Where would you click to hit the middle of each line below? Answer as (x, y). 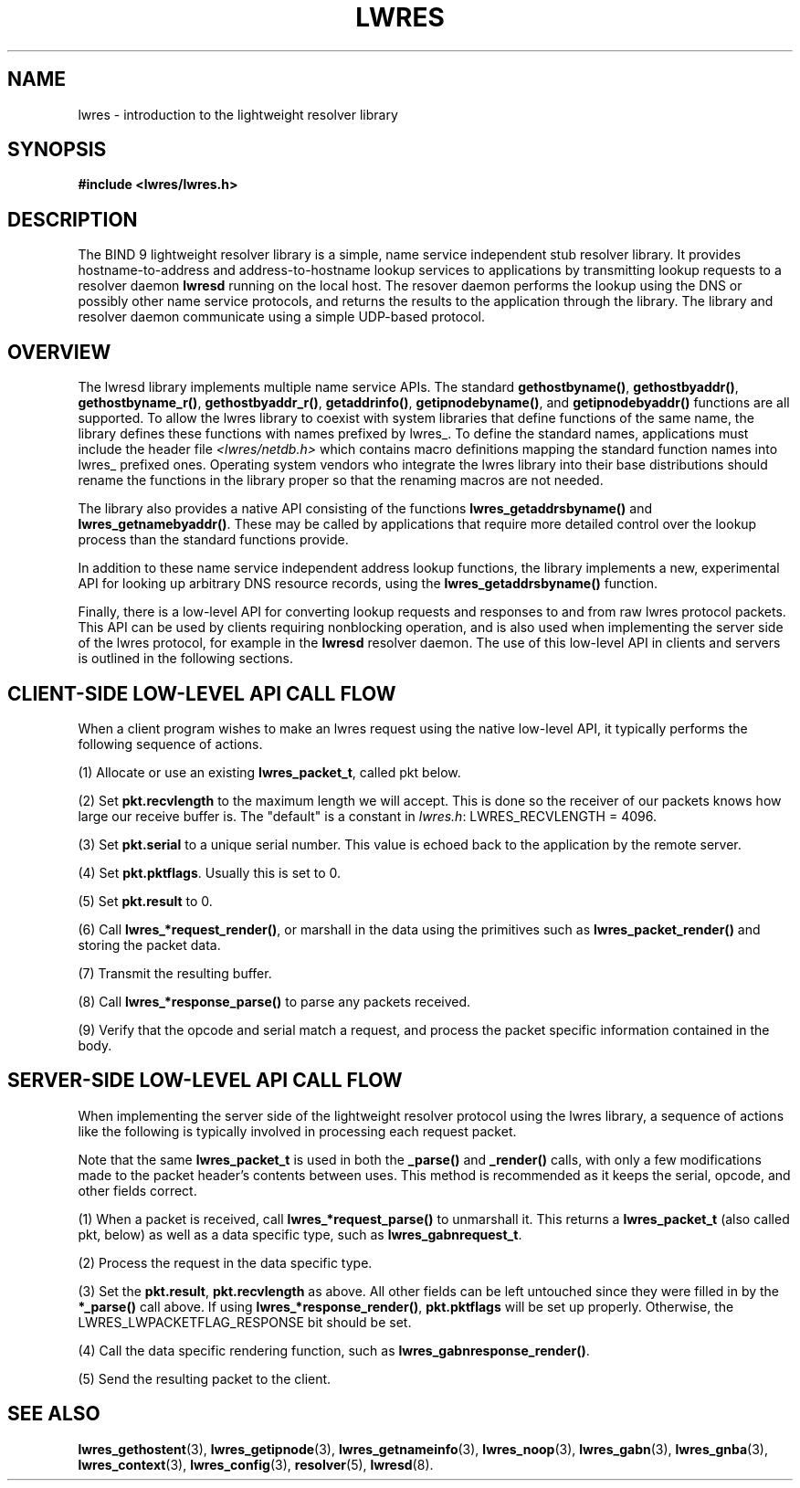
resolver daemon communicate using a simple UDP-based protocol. (281, 317)
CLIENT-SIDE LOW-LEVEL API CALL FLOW (202, 693)
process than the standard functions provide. (213, 540)
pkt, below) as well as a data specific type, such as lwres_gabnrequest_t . (300, 1234)
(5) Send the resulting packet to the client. (205, 1378)
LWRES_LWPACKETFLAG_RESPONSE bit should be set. (245, 1322)
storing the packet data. (149, 945)
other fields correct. (137, 1190)
